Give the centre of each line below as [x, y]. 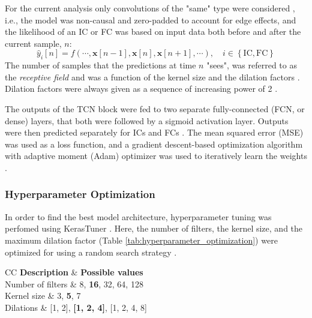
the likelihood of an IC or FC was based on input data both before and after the [153, 31]
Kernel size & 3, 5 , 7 [43, 295]
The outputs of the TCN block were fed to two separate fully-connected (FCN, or [155, 108]
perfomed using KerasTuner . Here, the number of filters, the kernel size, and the [154, 228]
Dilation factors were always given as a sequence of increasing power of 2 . [141, 88]
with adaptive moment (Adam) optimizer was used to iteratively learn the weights [156, 156]
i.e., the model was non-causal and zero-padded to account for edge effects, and [151, 19]
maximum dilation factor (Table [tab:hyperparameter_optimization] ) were [141, 240]
